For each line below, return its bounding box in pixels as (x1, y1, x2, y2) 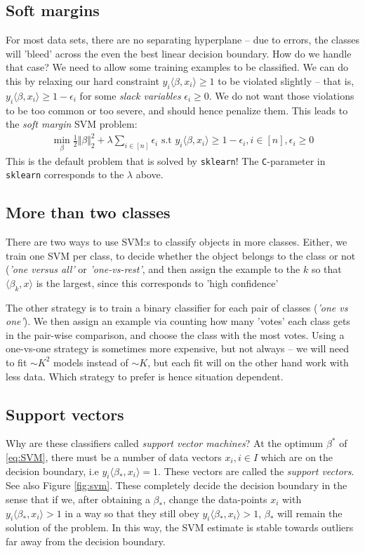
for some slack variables (79, 88, 181, 102)
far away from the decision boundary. (6, 533, 166, 548)
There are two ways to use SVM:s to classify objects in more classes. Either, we (6, 234, 347, 249)
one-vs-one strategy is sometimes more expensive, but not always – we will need (6, 341, 349, 356)
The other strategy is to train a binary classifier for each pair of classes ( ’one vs (6, 300, 348, 314)
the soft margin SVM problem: (6, 116, 138, 131)
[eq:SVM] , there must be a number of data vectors (6, 449, 222, 464)
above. (135, 167, 164, 182)
